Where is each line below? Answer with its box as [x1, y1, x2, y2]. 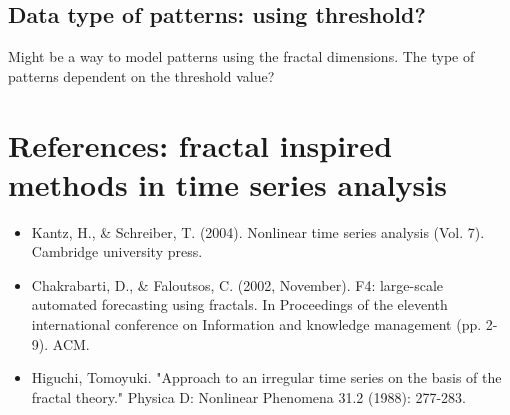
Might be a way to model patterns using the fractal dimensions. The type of [8, 46, 475, 67]
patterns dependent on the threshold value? [8, 65, 275, 86]
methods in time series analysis [8, 163, 447, 204]
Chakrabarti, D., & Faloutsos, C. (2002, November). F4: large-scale [31, 274, 444, 295]
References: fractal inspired [8, 124, 393, 165]
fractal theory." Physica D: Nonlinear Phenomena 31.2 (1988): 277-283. [31, 386, 467, 407]
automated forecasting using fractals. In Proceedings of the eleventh [31, 294, 448, 315]
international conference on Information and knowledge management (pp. [31, 314, 482, 335]
